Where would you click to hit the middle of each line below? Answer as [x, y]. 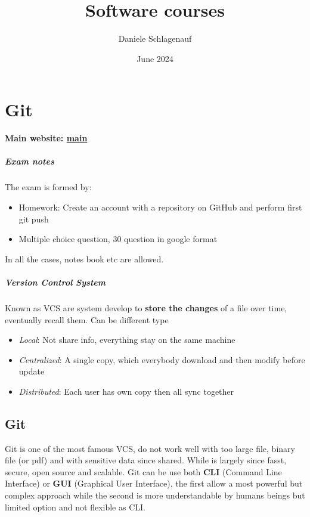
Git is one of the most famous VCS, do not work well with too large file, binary [150, 448]
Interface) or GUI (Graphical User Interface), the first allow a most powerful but [154, 483]
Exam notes [30, 161]
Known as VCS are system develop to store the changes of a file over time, [146, 307]
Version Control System [55, 282]
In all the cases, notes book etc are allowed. [84, 258]
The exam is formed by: [48, 187]
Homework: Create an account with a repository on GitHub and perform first [160, 207]
